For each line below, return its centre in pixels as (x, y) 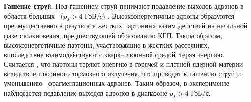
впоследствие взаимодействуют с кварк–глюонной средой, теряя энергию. (114, 54)
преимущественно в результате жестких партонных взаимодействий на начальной (126, 26)
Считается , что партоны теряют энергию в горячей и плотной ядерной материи (124, 64)
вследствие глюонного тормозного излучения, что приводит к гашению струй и (123, 73)
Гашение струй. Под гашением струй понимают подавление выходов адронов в (124, 6)
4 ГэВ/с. (198, 92)
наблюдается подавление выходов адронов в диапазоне (86, 92)
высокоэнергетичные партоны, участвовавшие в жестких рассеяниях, (107, 45)
